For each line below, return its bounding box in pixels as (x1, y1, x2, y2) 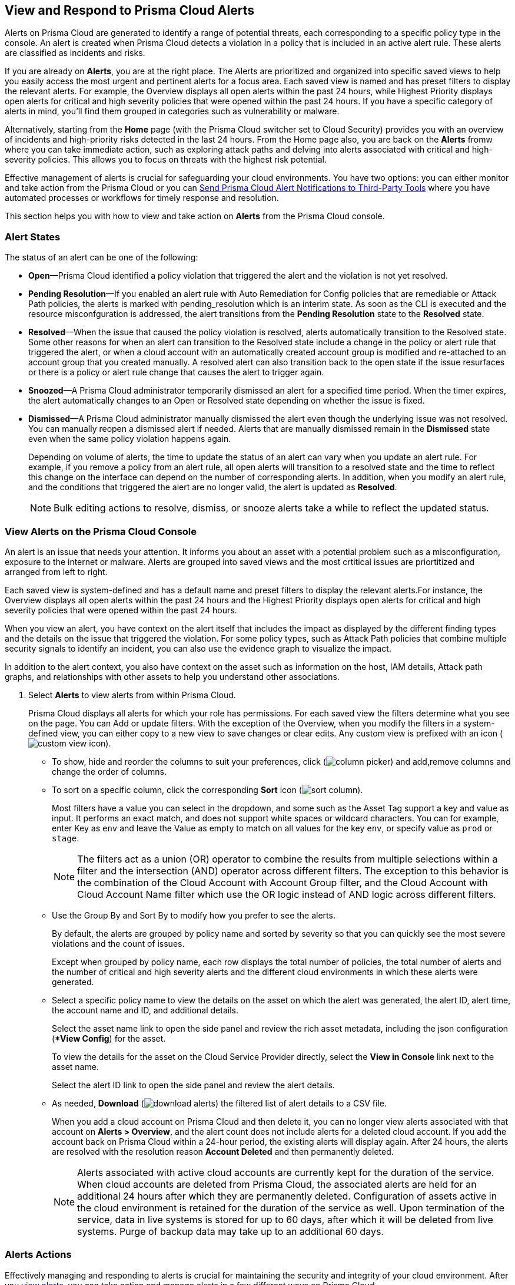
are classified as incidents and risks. (5, 48, 145, 58)
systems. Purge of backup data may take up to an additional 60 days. (77, 1225, 384, 1237)
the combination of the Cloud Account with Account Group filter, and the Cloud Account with (77, 876, 488, 888)
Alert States (5, 230, 61, 243)
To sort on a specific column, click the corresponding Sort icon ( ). (52, 784, 363, 795)
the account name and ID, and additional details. (52, 1005, 238, 1015)
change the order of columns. (52, 766, 167, 777)
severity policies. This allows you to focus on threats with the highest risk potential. (5, 154, 327, 165)
